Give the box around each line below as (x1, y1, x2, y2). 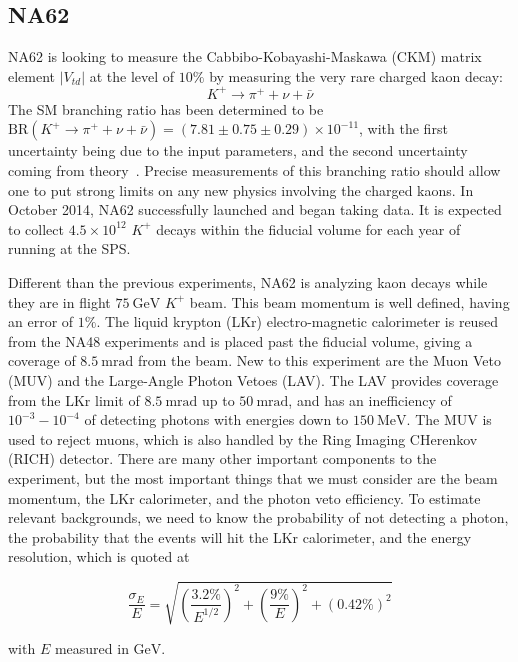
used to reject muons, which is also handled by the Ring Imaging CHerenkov (8, 428, 478, 449)
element (8, 65, 56, 86)
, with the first (359, 118, 448, 139)
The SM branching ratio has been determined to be (8, 98, 324, 119)
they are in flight (8, 291, 111, 312)
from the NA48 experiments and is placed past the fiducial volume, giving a (8, 330, 473, 351)
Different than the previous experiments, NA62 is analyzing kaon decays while (8, 272, 488, 293)
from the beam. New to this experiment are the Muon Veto (137, 350, 501, 371)
